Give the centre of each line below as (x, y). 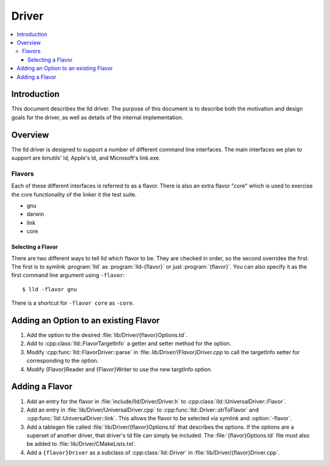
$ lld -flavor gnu (50, 289)
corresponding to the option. (63, 361)
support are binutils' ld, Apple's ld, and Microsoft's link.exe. (86, 158)
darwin (35, 214)
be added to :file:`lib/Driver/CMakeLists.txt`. (82, 444)
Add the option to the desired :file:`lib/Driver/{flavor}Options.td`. (107, 335)
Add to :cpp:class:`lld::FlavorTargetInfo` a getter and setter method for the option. (129, 344)
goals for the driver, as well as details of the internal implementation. (97, 117)
